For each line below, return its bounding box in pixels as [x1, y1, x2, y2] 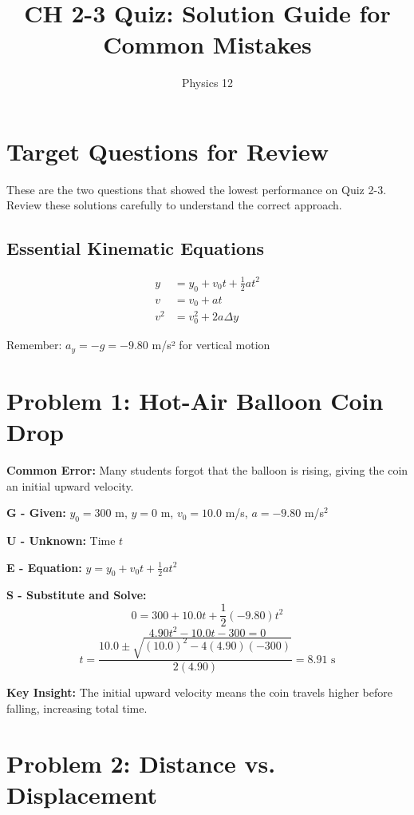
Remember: [6, 336, 62, 353]
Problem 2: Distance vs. [6, 746, 276, 779]
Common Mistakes [103, 28, 312, 61]
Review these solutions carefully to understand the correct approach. [6, 197, 342, 213]
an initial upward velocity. [6, 477, 134, 494]
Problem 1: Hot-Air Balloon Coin [6, 384, 384, 416]
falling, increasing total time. [6, 699, 148, 716]
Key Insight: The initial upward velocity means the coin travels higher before [6, 684, 392, 701]
